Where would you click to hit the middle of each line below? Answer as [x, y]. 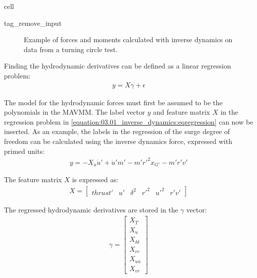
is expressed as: [95, 179]
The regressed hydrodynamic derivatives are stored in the [91, 209]
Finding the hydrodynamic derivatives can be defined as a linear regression [118, 66]
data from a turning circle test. [71, 49]
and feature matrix [182, 112]
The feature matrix [33, 179]
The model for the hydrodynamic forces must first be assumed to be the [113, 102]
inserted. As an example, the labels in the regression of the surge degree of [117, 131]
